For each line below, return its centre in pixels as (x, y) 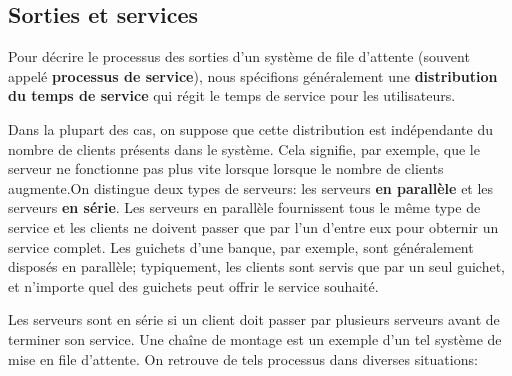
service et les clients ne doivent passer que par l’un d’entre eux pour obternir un (253, 226)
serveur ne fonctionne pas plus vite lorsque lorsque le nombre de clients (226, 168)
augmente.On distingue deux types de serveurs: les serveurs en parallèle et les (251, 187)
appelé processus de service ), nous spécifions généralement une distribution (253, 75)
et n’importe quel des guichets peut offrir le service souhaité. (193, 285)
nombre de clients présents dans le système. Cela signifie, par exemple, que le (244, 148)
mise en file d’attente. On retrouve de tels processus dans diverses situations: (243, 358)
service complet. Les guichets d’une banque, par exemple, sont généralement (241, 246)
